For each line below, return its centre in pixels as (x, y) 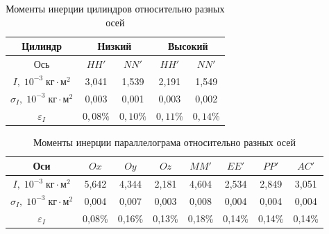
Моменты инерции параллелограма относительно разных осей (164, 142)
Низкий (115, 46)
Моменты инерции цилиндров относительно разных (115, 8)
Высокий (188, 46)
